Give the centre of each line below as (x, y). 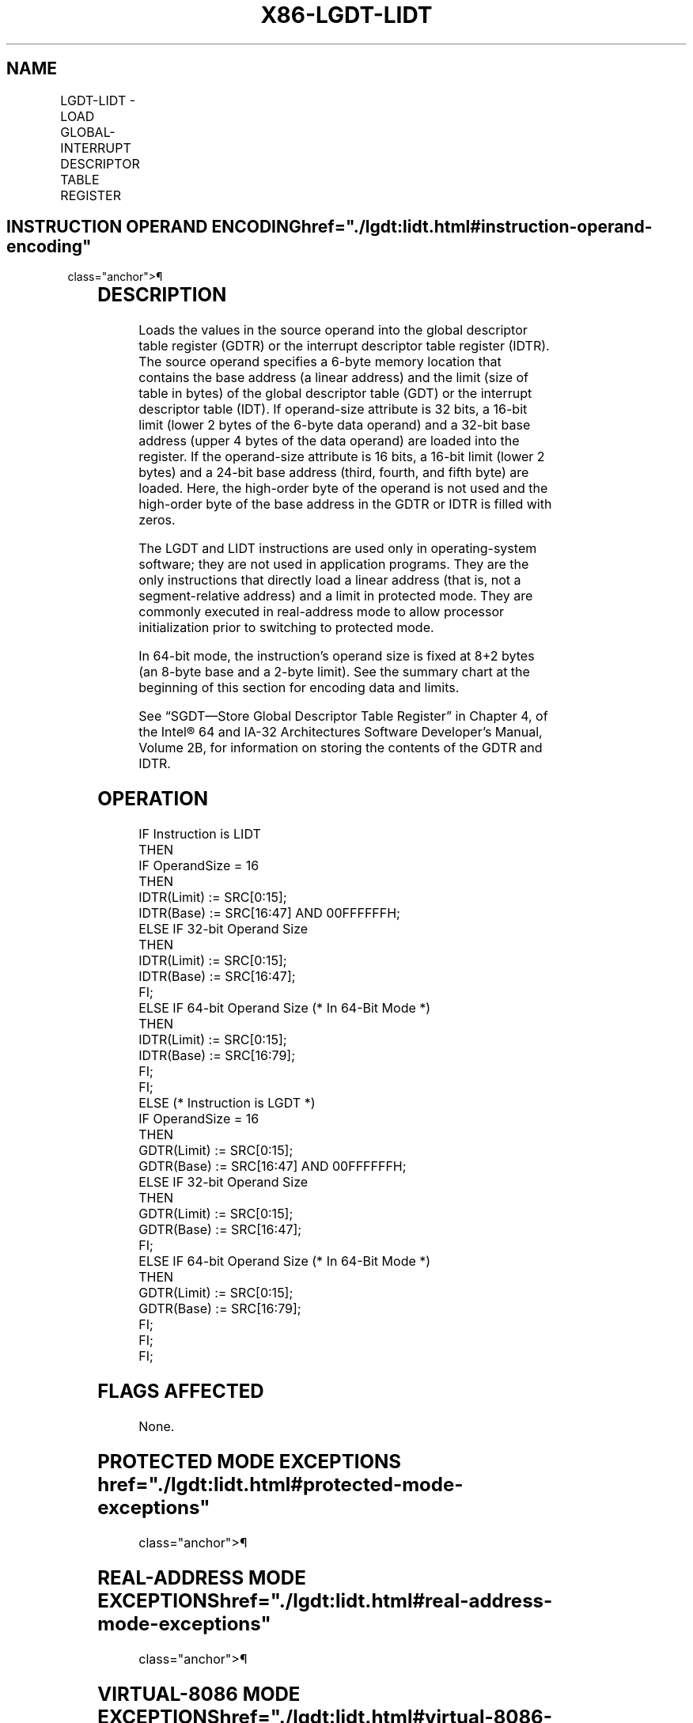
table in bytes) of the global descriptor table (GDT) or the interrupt (335, 394)
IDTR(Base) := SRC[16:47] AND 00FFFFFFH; (269, 913)
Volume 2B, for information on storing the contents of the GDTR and (341, 748)
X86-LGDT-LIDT (346, 15)
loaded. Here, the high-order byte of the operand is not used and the (343, 488)
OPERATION (153, 799)
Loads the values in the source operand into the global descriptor (333, 330)
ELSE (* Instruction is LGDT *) (227, 1103)
